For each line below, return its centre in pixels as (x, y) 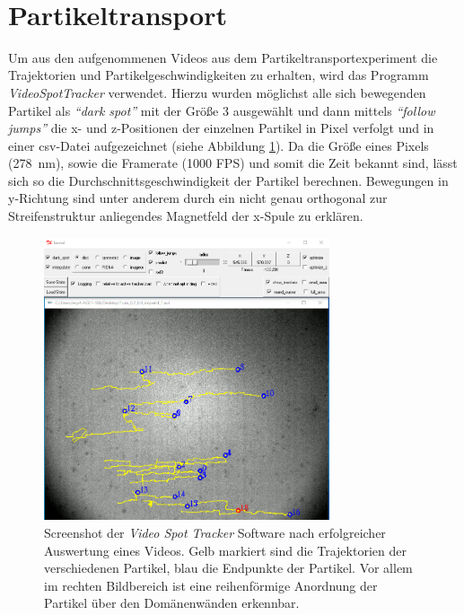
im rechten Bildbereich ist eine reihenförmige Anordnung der (211, 585)
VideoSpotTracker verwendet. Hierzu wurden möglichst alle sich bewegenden (217, 92)
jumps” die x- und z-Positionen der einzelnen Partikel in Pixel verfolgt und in (221, 128)
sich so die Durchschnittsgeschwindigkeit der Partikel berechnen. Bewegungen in (228, 180)
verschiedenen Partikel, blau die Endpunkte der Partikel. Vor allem (228, 568)
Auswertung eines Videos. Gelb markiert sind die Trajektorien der (225, 550)
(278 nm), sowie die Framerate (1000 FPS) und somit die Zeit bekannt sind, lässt (233, 163)
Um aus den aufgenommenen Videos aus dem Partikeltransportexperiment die (223, 57)
